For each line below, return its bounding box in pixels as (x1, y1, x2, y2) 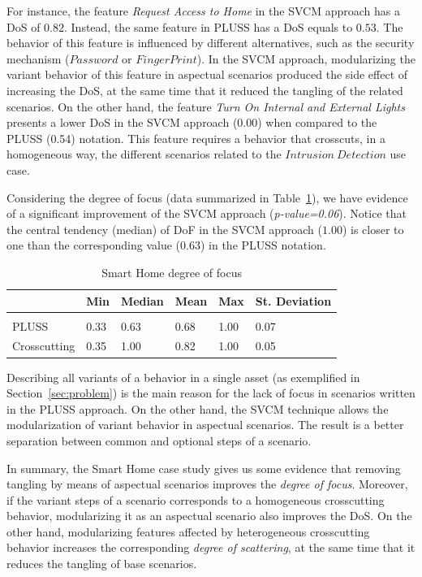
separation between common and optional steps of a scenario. (6, 432, 312, 449)
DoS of (6, 18, 41, 35)
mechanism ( (6, 50, 70, 67)
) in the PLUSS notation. (200, 236, 326, 254)
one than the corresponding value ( (6, 236, 181, 254)
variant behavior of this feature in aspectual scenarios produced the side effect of (6, 66, 408, 83)
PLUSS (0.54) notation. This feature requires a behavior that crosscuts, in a (6, 129, 385, 146)
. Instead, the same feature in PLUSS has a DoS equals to (64, 18, 353, 35)
